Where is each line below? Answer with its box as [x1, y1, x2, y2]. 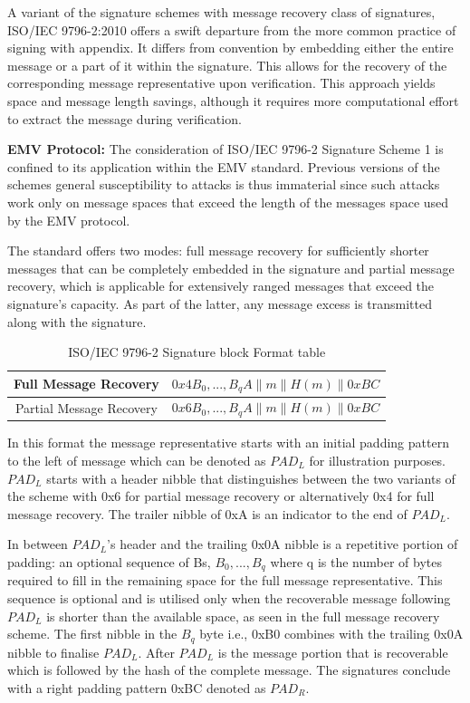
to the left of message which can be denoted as [7, 450, 266, 469]
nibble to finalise [7, 642, 100, 661]
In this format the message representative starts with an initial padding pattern [7, 433, 449, 452]
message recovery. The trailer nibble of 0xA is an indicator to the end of [7, 504, 408, 523]
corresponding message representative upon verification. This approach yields [7, 73, 436, 92]
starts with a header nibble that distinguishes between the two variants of [46, 468, 456, 487]
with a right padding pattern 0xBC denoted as [7, 678, 266, 697]
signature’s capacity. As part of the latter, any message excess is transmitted [7, 294, 433, 313]
